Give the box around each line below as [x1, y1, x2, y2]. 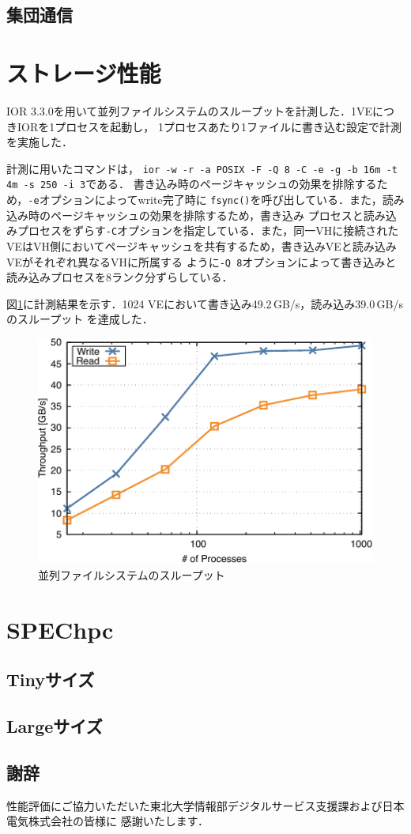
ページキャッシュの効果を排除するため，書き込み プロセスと [50, 206, 364, 223]
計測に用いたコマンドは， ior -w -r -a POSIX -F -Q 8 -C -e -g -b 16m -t [6, 160, 398, 176]
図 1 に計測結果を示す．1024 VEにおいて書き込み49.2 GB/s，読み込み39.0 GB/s [6, 295, 404, 311]
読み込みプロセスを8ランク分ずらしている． [6, 269, 233, 285]
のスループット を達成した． [6, 311, 153, 327]
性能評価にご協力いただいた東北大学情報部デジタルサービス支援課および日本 [6, 797, 405, 813]
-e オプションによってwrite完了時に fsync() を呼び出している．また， [28, 191, 383, 207]
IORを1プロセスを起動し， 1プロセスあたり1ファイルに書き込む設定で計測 [17, 118, 402, 134]
